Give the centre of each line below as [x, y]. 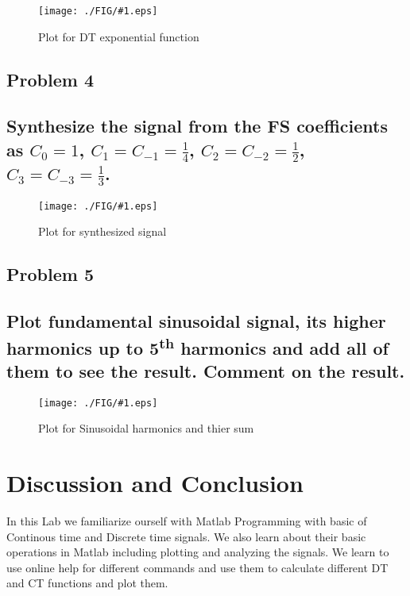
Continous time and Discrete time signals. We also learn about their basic [186, 536]
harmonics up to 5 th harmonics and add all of [197, 346]
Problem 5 [50, 274]
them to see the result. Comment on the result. [206, 370]
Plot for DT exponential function [119, 36]
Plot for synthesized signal [102, 231]
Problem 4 [50, 79]
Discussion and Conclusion [155, 483]
